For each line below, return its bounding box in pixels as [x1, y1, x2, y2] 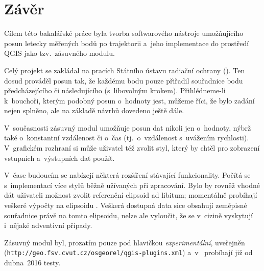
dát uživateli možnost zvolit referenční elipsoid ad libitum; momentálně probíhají [4, 190, 257, 200]
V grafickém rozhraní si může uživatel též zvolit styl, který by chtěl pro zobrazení [4, 142, 260, 153]
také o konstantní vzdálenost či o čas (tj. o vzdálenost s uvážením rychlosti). [4, 132, 249, 143]
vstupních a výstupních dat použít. [4, 152, 115, 163]
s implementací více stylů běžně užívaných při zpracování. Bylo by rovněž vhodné [4, 179, 260, 190]
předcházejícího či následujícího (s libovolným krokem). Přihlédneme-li [4, 85, 226, 96]
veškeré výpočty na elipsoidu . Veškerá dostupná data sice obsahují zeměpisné [4, 200, 247, 211]
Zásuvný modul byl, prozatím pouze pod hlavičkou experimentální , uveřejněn [4, 237, 245, 247]
